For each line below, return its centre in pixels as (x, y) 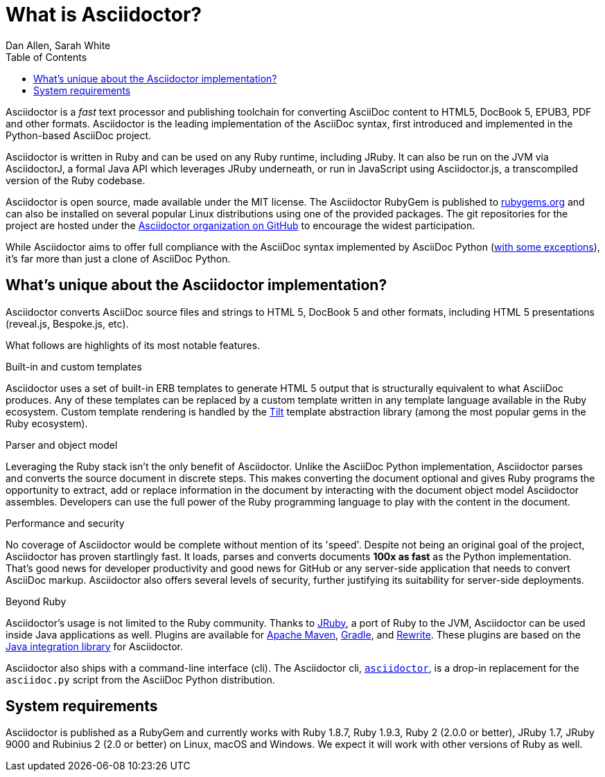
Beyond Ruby (36, 601)
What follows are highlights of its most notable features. (133, 345)
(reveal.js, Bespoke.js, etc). (67, 323)
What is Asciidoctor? (104, 15)
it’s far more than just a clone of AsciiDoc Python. (118, 258)
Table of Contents (46, 57)
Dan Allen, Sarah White (58, 45)
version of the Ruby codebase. (76, 180)
